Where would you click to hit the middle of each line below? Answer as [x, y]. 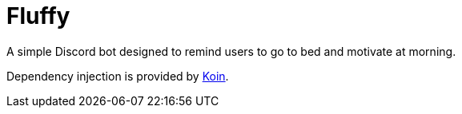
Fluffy [38, 16]
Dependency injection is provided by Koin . [118, 76]
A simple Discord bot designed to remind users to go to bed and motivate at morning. [231, 51]
